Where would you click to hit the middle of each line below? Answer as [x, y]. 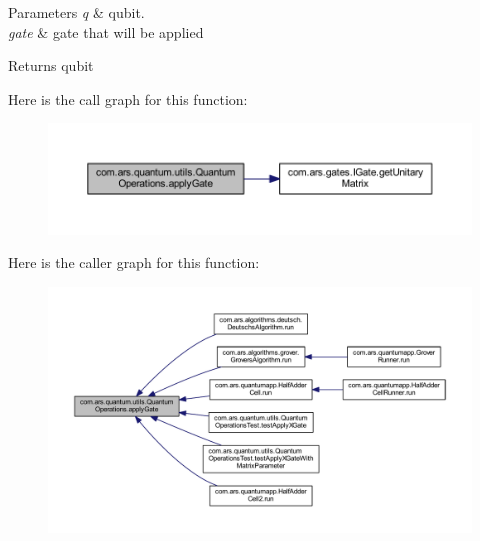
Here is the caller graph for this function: [134, 262]
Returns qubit [51, 65]
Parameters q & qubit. [76, 12]
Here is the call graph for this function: [128, 98]
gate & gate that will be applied [106, 31]
